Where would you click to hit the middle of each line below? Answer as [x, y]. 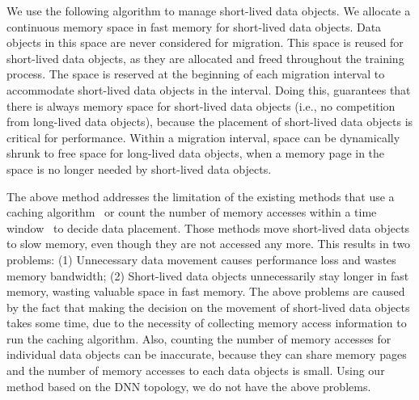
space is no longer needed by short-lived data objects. [139, 168]
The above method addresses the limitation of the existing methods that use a [201, 196]
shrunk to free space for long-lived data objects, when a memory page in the [196, 153]
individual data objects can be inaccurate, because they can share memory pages [207, 354]
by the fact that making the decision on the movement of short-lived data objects [208, 307]
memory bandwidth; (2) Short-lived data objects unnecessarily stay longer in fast [208, 275]
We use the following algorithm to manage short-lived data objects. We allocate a [209, 11]
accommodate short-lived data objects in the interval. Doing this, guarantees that [209, 89]
